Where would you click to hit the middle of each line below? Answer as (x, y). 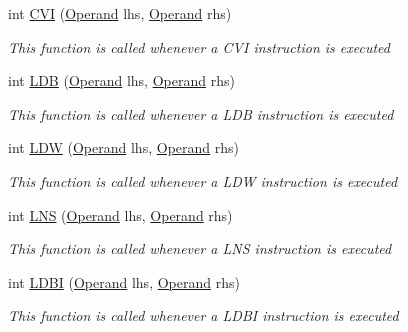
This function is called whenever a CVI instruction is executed (199, 46)
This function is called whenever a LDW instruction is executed (203, 180)
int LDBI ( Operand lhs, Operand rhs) (124, 281)
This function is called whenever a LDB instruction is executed (201, 113)
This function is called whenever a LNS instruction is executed (200, 248)
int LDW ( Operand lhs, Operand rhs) (123, 147)
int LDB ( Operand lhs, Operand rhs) (121, 80)
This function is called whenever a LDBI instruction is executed (203, 315)
